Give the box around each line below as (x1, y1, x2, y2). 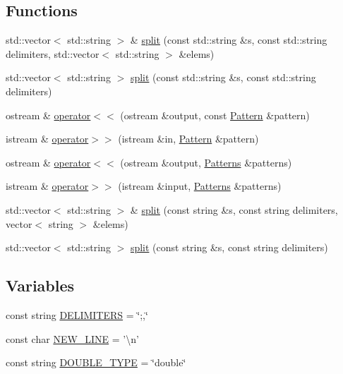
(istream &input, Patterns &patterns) (118, 179, 282, 193)
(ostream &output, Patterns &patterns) (120, 155, 292, 169)
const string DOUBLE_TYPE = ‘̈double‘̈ (6, 355, 186, 370)
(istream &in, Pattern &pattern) (118, 131, 259, 146)
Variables (6, 275, 75, 296)
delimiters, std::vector (6, 46, 100, 61)
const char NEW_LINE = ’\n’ (6, 331, 139, 346)
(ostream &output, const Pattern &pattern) (120, 107, 310, 122)
